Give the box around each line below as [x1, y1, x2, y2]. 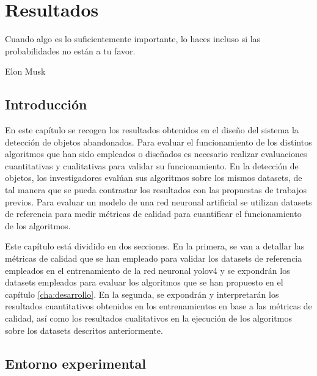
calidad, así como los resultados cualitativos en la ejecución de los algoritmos [5, 312, 292, 325]
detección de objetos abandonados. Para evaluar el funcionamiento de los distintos [5, 135, 312, 148]
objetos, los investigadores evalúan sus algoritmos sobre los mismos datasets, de [5, 171, 302, 184]
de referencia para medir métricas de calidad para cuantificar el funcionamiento [5, 207, 302, 220]
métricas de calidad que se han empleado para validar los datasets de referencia [5, 252, 302, 265]
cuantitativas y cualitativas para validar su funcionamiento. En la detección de [5, 159, 299, 172]
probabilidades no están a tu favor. [5, 44, 136, 57]
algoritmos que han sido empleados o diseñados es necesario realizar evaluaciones [5, 147, 307, 160]
